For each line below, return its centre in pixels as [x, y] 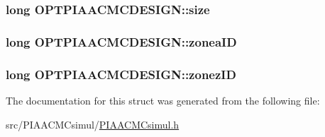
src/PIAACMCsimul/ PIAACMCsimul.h [93, 124]
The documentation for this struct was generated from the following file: [163, 100]
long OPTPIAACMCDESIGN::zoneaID [121, 41]
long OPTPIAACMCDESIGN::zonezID [121, 74]
